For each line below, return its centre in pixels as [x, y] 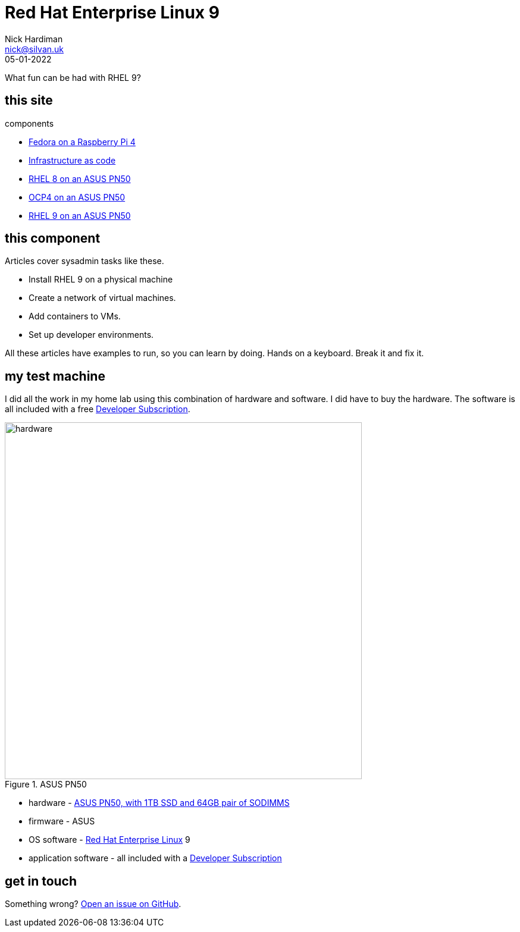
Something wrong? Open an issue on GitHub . [93, 904]
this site [29, 101]
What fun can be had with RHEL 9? [73, 77]
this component [53, 239]
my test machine [55, 376]
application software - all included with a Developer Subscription [155, 858]
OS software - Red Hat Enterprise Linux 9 [109, 840]
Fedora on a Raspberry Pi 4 [82, 142]
